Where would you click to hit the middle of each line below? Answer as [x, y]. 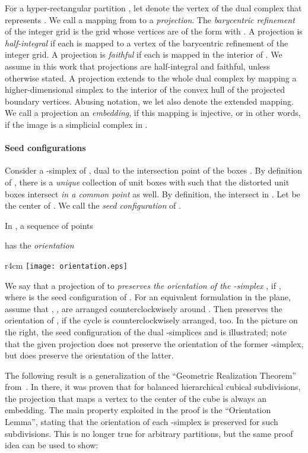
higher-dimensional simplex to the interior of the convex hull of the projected [145, 89]
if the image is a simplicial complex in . [76, 124]
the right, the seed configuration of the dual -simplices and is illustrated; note [146, 331]
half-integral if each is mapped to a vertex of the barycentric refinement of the [147, 43]
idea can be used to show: [52, 445]
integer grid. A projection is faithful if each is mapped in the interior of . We [144, 54]
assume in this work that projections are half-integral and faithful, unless [138, 66]
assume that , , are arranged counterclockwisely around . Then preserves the [144, 308]
